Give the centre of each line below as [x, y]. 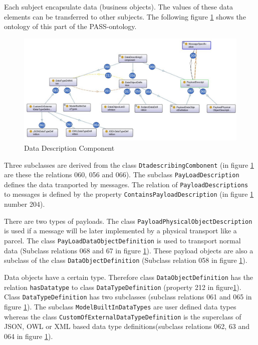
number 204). [25, 204]
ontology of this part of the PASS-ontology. [70, 26]
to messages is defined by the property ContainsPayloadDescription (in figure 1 [129, 194]
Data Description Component [69, 147]
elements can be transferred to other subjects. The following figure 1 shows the [125, 16]
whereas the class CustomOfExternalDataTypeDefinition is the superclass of [123, 316]
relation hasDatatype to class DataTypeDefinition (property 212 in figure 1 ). [123, 287]
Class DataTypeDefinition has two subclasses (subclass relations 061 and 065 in [128, 297]
